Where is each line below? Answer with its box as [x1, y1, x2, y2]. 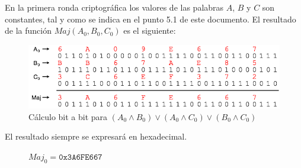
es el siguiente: [123, 24, 176, 37]
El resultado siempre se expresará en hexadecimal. [5, 130, 187, 143]
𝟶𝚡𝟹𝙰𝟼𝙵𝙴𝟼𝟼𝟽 [59, 153, 103, 161]
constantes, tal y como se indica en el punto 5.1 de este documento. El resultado [5, 12, 296, 25]
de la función [5, 24, 52, 37]
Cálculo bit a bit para [28, 110, 108, 122]
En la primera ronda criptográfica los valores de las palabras [5, 1, 224, 13]
